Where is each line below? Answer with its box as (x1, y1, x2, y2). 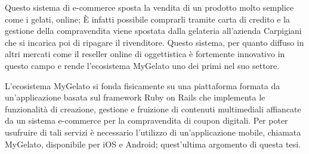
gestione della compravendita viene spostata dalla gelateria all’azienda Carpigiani (5, 24, 302, 37)
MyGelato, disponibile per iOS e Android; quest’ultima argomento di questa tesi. (5, 137, 301, 150)
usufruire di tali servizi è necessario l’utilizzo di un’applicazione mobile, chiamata (5, 125, 301, 138)
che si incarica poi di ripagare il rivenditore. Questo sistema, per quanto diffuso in (5, 36, 304, 48)
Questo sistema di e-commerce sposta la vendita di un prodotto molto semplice (5, 1, 294, 13)
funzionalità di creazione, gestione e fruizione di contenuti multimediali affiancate (5, 102, 301, 115)
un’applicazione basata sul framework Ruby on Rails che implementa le (5, 91, 265, 103)
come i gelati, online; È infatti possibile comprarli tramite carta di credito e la (5, 12, 291, 25)
